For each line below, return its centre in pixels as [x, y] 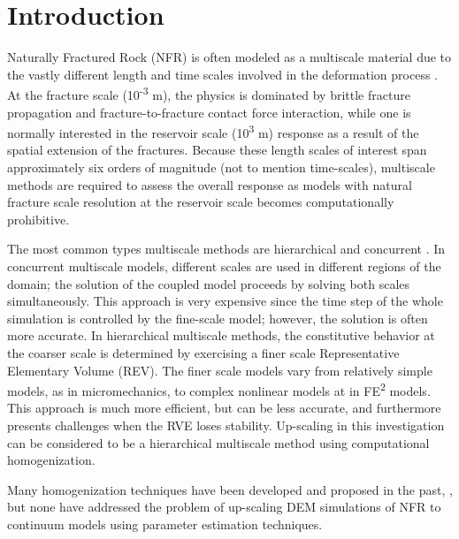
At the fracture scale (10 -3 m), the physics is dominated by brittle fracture [209, 93]
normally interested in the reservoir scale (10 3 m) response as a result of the [213, 131]
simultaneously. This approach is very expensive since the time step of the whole [225, 301]
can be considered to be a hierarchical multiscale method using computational [218, 442]
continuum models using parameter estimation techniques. [165, 524]
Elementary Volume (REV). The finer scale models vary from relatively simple [220, 370]
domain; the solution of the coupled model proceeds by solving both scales [209, 283]
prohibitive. [38, 219]
